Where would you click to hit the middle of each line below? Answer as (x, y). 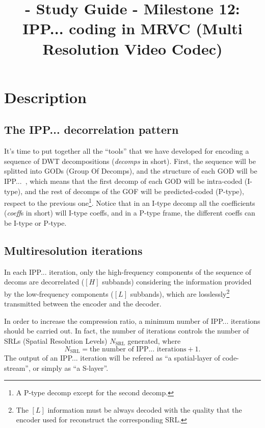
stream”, (17, 367)
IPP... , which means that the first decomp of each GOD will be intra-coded (123, 181)
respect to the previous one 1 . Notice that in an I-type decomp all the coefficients (130, 202)
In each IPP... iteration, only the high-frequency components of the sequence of (128, 271)
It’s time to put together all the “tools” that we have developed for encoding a (127, 151)
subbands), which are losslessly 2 (180, 293)
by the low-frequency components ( (59, 293)
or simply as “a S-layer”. (71, 367)
